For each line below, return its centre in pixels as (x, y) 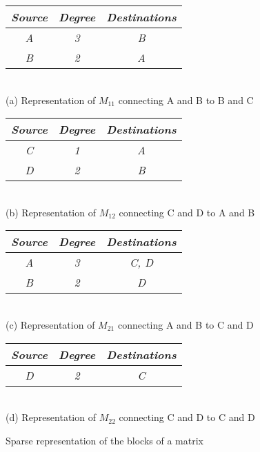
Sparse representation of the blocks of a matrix (104, 440)
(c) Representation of (50, 324)
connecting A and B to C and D (186, 324)
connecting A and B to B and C (186, 100)
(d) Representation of (51, 417)
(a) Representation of (51, 100)
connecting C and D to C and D (187, 417)
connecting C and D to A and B (187, 212)
